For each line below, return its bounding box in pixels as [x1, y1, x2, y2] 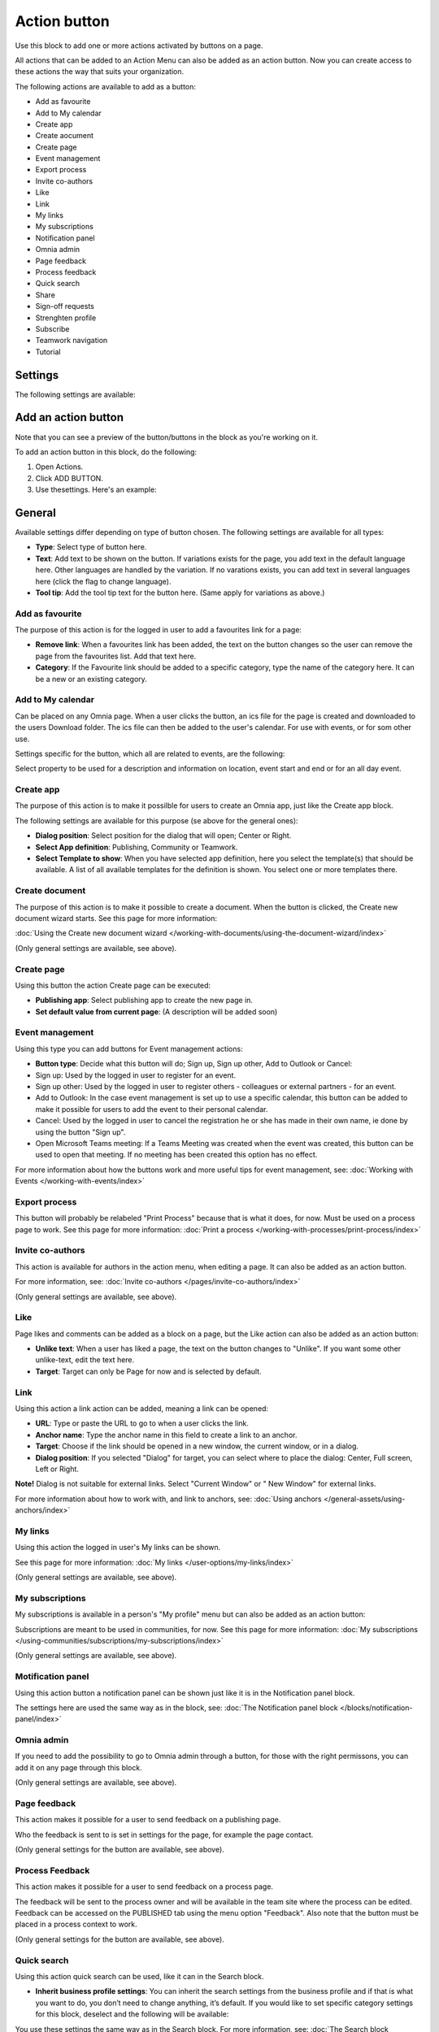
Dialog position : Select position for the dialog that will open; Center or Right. [35, 831, 292, 840]
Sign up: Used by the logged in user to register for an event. [35, 1070, 236, 1080]
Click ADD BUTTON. [35, 473, 103, 483]
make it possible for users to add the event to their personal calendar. [35, 1104, 268, 1114]
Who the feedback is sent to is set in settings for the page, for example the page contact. [15, 1830, 314, 1839]
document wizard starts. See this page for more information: [15, 913, 217, 923]
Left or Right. [35, 1464, 79, 1474]
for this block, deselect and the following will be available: [35, 2009, 229, 2019]
